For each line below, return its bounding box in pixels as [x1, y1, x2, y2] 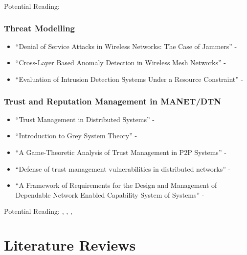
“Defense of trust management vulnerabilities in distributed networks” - [15, 163, 231, 174]
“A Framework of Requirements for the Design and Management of [15, 180, 217, 190]
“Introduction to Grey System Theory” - [15, 130, 137, 141]
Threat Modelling [4, 22, 75, 34]
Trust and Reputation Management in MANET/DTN [4, 95, 222, 107]
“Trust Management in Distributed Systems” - [15, 114, 155, 124]
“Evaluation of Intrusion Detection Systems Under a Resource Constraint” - [15, 74, 244, 84]
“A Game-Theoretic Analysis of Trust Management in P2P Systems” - [15, 147, 226, 157]
